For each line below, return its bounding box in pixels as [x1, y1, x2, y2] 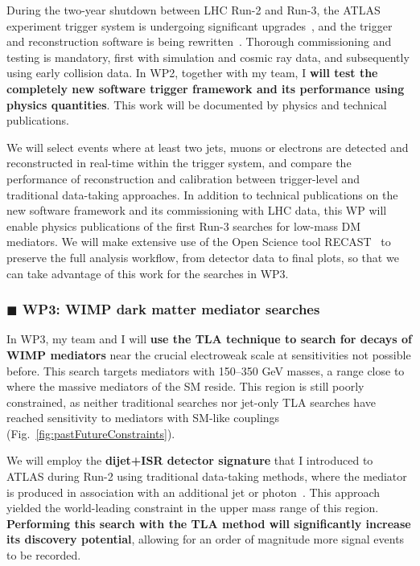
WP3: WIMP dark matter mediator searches [22, 299, 320, 319]
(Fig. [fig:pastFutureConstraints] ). [6, 424, 175, 441]
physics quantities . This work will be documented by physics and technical [6, 96, 387, 113]
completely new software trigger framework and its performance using [6, 80, 405, 96]
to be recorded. [6, 547, 81, 564]
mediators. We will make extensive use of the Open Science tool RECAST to [6, 233, 391, 250]
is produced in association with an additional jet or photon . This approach [6, 483, 381, 500]
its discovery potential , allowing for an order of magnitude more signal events [6, 531, 405, 548]
